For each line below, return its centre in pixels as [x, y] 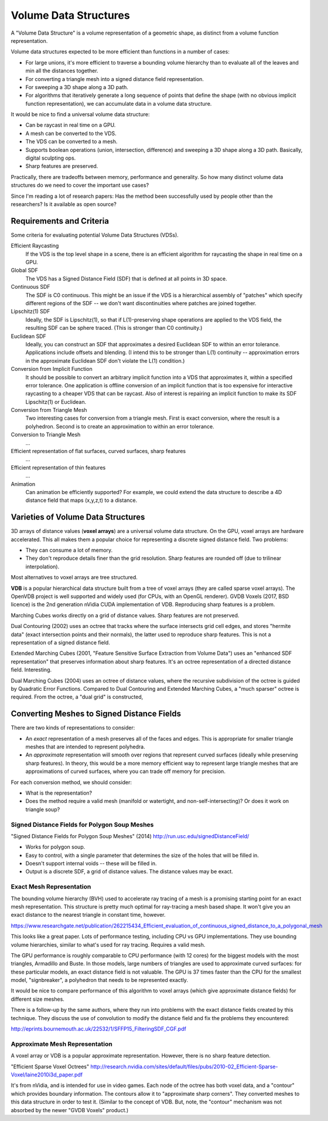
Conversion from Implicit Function [52, 369]
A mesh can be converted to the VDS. [71, 133]
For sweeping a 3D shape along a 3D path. [77, 87]
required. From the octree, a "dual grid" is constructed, [77, 697]
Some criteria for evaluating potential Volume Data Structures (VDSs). [95, 235]
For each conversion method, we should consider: [71, 782]
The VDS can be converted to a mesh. [71, 141]
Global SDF [24, 271]
